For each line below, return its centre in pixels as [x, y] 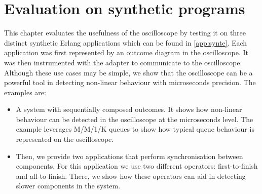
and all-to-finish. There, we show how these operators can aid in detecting [131, 176]
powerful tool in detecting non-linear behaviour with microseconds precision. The [130, 82]
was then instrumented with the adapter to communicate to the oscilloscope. [123, 62]
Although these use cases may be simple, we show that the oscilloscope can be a [128, 72]
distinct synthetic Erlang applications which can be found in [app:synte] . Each [126, 42]
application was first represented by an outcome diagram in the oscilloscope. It [126, 52]
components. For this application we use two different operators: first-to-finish [137, 166]
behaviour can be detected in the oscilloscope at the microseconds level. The [135, 119]
